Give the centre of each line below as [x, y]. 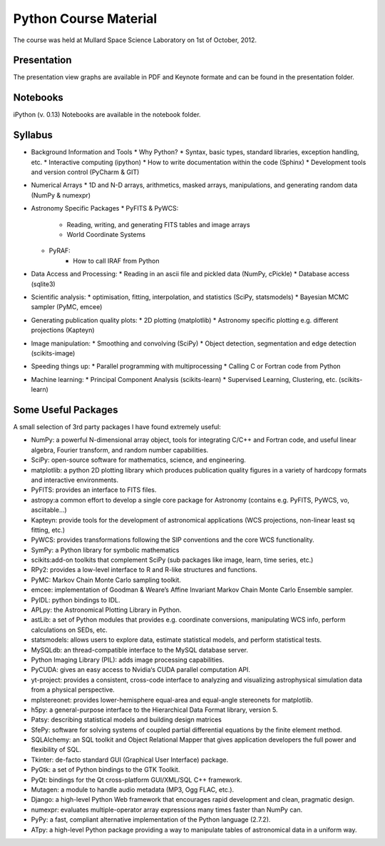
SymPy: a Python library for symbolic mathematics [105, 550]
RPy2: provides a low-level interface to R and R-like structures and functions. [144, 570]
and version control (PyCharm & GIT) [85, 172]
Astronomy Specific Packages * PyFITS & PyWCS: [105, 208]
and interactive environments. [75, 480]
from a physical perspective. [73, 690]
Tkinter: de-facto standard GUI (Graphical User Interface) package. [130, 760]
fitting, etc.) [48, 530]
